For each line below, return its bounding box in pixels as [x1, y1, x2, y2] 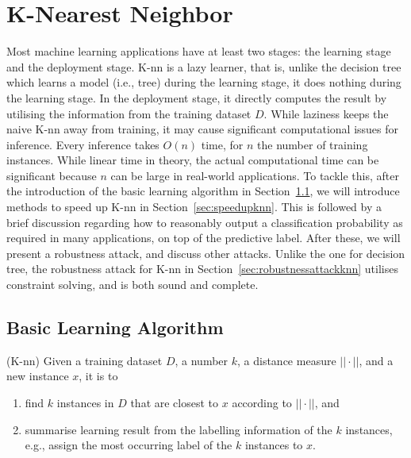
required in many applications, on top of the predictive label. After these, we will [6, 229, 401, 246]
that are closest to [130, 394, 219, 411]
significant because [6, 167, 97, 183]
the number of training [257, 136, 368, 152]
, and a [359, 352, 394, 368]
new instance [6, 368, 69, 384]
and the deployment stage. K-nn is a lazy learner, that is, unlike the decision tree [6, 58, 401, 75]
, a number [175, 352, 229, 368]
